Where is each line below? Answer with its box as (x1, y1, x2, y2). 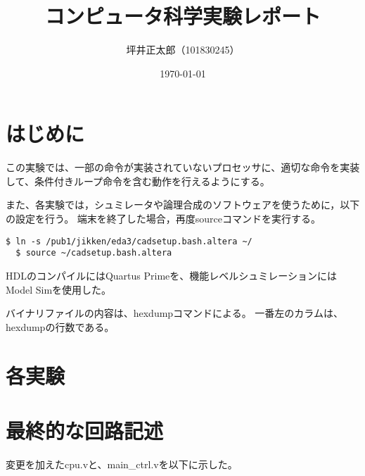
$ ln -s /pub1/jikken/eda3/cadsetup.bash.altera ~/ (6, 236, 252, 246)
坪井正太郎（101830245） (126, 42, 240, 57)
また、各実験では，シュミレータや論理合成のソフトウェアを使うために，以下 (6, 197, 360, 212)
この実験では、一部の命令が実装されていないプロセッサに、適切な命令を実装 (6, 160, 360, 175)
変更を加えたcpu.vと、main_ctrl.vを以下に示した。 (6, 456, 238, 471)
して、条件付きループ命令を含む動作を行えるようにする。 (6, 173, 270, 188)
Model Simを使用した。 (6, 282, 112, 296)
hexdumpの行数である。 (6, 319, 115, 334)
